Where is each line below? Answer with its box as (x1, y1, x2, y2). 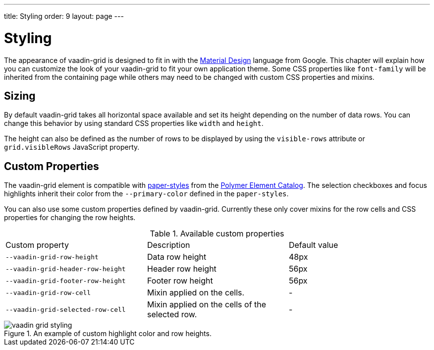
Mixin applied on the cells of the (147, 299, 267, 310)
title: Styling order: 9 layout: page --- (4, 12, 124, 20)
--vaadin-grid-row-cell (5, 289, 91, 296)
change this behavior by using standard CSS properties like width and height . (4, 119, 264, 128)
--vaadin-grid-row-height (5, 253, 99, 261)
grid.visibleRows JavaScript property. (4, 143, 140, 152)
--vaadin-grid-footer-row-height (5, 277, 126, 285)
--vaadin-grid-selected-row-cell (5, 305, 126, 313)
